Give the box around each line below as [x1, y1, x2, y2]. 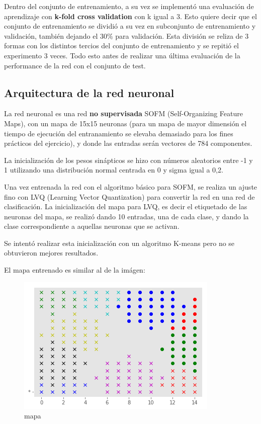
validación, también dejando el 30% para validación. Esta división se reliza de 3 [4, 30, 249, 41]
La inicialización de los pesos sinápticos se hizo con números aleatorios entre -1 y [4, 154, 253, 165]
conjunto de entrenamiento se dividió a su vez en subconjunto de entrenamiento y [4, 21, 256, 31]
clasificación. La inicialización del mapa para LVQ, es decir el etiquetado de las [4, 201, 247, 212]
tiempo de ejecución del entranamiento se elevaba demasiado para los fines [4, 128, 233, 138]
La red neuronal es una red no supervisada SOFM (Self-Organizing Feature [4, 108, 243, 119]
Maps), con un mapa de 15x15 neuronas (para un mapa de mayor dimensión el [4, 118, 247, 128]
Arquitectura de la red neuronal [4, 84, 175, 100]
